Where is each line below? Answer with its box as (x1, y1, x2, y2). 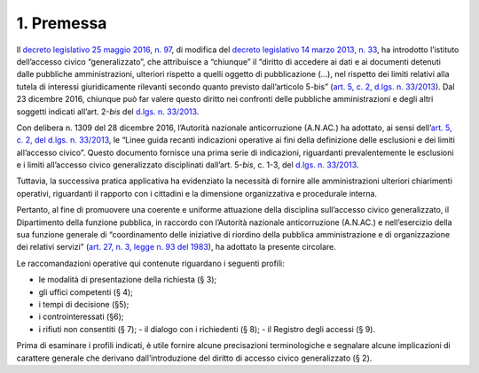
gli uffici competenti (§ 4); (38, 286, 133, 297)
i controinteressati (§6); (38, 311, 124, 322)
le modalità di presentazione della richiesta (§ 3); (38, 275, 217, 285)
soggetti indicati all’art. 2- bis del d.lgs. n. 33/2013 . (16, 106, 200, 117)
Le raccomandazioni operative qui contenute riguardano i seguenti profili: (16, 258, 286, 268)
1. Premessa (16, 13, 107, 33)
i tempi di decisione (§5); (38, 299, 130, 309)
